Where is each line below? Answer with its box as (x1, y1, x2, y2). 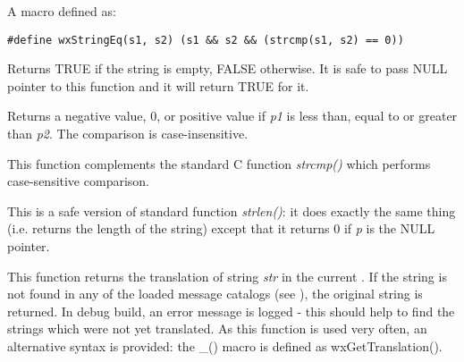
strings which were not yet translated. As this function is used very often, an (7, 319, 427, 338)
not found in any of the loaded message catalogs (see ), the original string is (7, 284, 423, 303)
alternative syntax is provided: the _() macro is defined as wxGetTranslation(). (7, 336, 443, 355)
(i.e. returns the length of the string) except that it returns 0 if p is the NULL (7, 219, 435, 238)
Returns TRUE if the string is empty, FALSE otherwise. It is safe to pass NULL (7, 59, 448, 78)
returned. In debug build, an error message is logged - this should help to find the (7, 301, 455, 320)
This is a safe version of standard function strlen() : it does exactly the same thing (7, 201, 456, 220)
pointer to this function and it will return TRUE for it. (7, 76, 309, 95)
